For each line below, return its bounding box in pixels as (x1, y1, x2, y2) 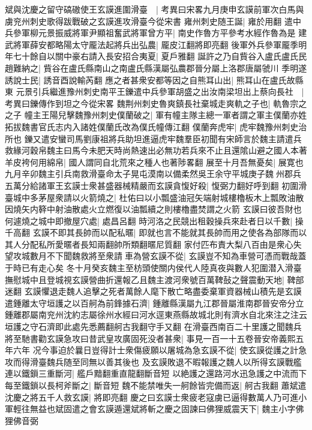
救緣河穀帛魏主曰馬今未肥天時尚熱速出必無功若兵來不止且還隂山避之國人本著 (5, 144, 307, 157)
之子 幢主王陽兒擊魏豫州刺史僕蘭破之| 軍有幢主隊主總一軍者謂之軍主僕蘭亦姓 (5, 109, 307, 121)
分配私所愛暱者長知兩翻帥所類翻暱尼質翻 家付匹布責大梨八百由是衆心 (21, 237, 293, 250)
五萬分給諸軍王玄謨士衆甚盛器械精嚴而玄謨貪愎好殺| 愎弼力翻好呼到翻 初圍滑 (5, 179, 307, 191)
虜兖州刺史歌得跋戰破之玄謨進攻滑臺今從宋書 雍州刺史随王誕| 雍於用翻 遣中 (5, 14, 301, 27)
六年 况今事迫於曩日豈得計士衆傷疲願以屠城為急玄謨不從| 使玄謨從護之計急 (13, 344, 307, 356)
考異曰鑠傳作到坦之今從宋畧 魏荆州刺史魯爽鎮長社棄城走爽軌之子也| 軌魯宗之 (5, 97, 307, 109)
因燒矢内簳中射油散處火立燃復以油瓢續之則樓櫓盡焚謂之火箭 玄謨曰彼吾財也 (5, 203, 302, 215)
